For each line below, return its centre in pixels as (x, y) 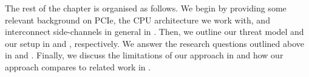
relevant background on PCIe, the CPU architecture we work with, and (138, 20)
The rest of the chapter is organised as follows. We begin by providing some (146, 8)
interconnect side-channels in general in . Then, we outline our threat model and (154, 32)
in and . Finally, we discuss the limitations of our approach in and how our (144, 55)
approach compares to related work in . (78, 66)
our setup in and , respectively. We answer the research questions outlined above (154, 43)
